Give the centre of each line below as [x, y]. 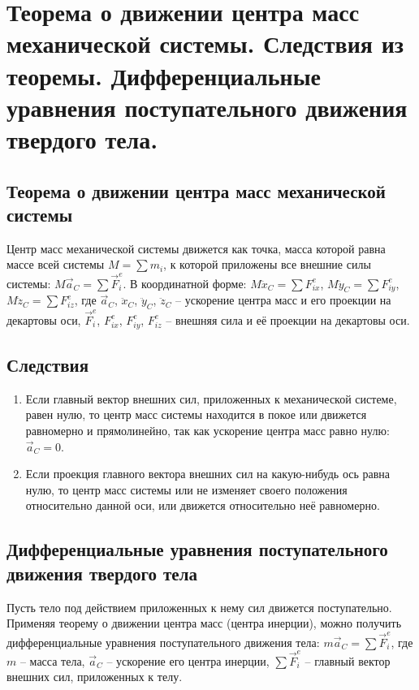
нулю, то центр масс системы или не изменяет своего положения [186, 489]
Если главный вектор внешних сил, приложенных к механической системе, [211, 398]
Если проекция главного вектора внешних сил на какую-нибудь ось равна [208, 474]
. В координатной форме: [185, 283]
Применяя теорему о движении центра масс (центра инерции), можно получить [204, 623]
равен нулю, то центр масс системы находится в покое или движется [196, 414]
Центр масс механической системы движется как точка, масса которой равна [196, 248]
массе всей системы [56, 264]
